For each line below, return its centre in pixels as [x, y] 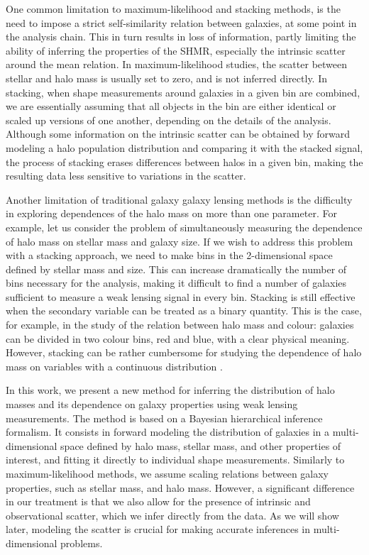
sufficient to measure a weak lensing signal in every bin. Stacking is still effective [181, 296]
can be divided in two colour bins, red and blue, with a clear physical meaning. [178, 338]
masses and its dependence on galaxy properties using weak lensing [152, 404]
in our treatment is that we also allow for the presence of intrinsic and [158, 501]
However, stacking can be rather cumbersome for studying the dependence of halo [184, 352]
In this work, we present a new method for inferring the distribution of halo [170, 390]
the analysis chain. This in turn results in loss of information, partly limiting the [181, 37]
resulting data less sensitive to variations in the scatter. [126, 176]
